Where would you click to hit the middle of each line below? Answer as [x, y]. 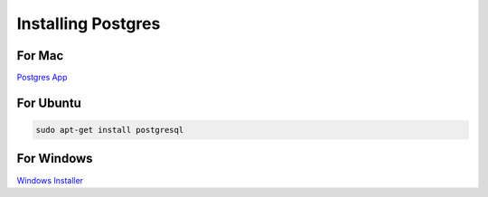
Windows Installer [50, 180]
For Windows [55, 159]
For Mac [40, 56]
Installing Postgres [89, 23]
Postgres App [42, 78]
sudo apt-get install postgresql [110, 130]
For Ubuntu [49, 103]
